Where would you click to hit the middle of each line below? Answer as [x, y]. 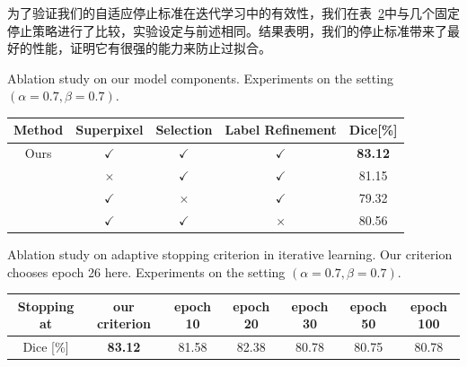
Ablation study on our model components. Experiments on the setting [200, 78]
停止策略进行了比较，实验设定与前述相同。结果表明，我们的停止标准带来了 [227, 30]
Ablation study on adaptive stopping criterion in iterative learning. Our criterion [230, 253]
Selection [184, 130]
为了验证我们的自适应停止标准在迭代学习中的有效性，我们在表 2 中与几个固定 [233, 13]
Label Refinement [281, 130]
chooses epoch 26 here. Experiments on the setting [146, 271]
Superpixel [110, 130]
